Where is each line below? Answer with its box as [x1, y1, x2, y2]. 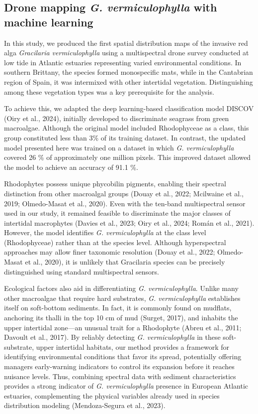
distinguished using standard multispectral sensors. [4, 266, 159, 276]
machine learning [4, 14, 93, 29]
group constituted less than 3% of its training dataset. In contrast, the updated [4, 132, 246, 142]
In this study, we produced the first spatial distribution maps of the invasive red [4, 37, 248, 48]
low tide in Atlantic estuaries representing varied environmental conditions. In [4, 57, 242, 67]
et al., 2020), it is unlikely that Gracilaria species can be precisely [25, 257, 225, 267]
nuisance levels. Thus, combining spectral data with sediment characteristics [4, 371, 236, 381]
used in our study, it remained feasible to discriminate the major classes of [4, 208, 231, 218]
